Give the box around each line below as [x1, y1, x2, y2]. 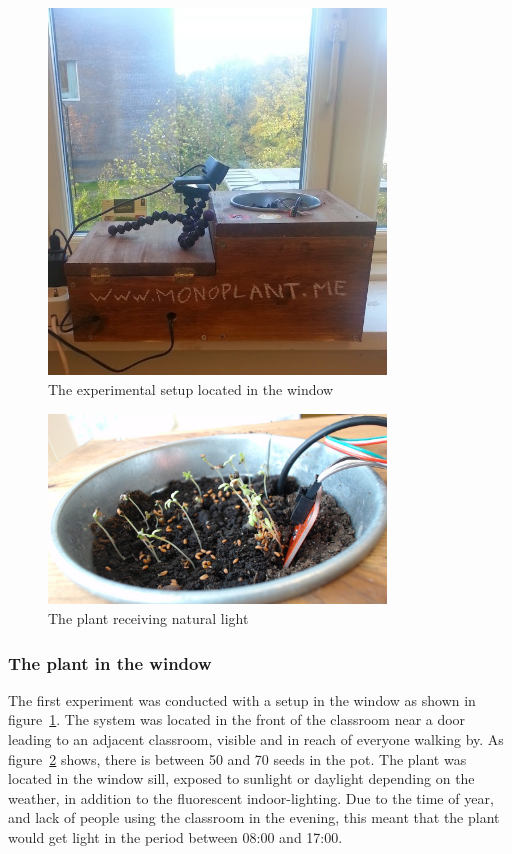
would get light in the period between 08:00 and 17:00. [8, 826, 343, 847]
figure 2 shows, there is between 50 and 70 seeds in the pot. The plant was [8, 748, 467, 769]
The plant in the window [8, 650, 212, 675]
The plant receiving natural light [48, 608, 249, 629]
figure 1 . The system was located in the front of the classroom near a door [8, 709, 466, 730]
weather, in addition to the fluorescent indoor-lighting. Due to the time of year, [8, 787, 494, 808]
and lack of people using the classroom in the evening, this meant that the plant [8, 807, 500, 828]
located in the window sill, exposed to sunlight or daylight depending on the [8, 768, 475, 789]
